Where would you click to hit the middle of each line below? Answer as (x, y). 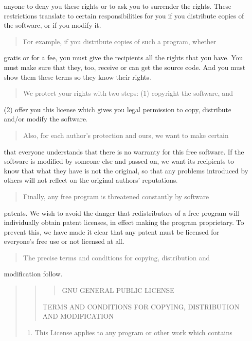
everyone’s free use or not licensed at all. (64, 241)
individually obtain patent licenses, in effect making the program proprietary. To (124, 222)
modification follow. (33, 274)
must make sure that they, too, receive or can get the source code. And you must (125, 67)
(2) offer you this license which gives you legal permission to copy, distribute (118, 109)
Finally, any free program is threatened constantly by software (116, 196)
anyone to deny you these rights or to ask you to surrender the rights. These (118, 6)
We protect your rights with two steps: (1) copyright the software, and (128, 93)
